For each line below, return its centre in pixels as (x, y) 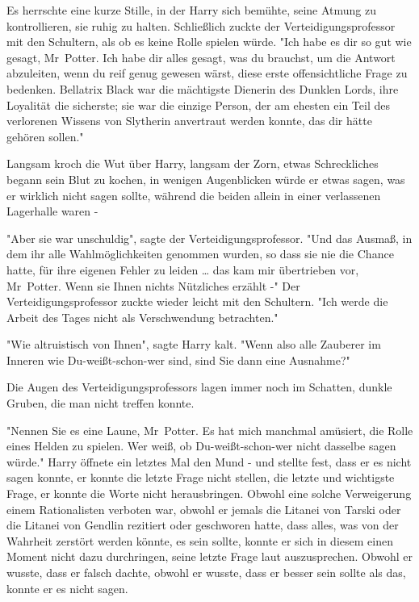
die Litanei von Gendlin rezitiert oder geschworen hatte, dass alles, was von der (203, 525)
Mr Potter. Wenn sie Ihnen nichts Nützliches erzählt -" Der (153, 285)
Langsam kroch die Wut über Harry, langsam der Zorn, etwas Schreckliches (193, 163)
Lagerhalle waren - (52, 211)
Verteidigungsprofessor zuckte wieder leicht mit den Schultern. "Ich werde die (197, 301)
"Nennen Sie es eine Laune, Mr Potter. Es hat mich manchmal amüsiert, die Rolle (210, 430)
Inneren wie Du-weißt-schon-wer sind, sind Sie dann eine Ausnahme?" (178, 360)
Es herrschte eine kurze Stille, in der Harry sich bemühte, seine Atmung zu (192, 10)
